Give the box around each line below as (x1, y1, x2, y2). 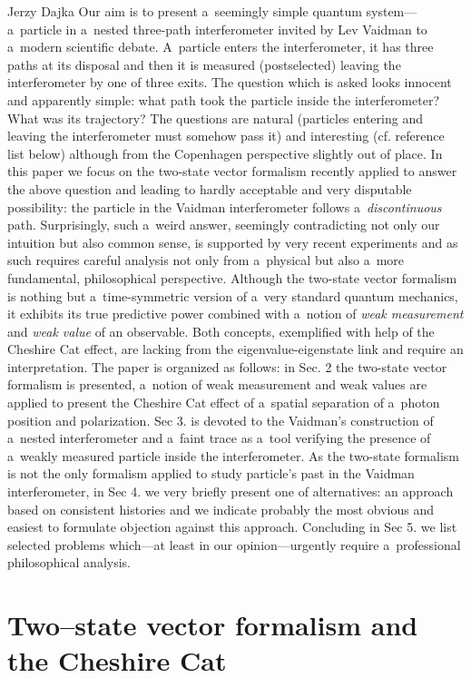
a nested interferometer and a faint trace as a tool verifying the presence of (7, 428, 431, 447)
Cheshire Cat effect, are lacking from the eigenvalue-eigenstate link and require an (7, 339, 464, 359)
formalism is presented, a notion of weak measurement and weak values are (7, 375, 427, 394)
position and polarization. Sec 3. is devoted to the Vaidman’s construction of (7, 410, 434, 429)
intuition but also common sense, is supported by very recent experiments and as (7, 232, 458, 251)
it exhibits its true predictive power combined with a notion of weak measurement (7, 304, 464, 323)
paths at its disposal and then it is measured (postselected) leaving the (7, 54, 401, 74)
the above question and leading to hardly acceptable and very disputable (7, 179, 412, 198)
